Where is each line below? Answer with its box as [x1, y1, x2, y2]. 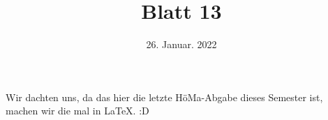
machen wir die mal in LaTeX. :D [6, 103, 149, 118]
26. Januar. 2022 [146, 37, 217, 52]
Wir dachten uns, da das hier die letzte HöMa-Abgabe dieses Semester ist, [6, 89, 323, 104]
